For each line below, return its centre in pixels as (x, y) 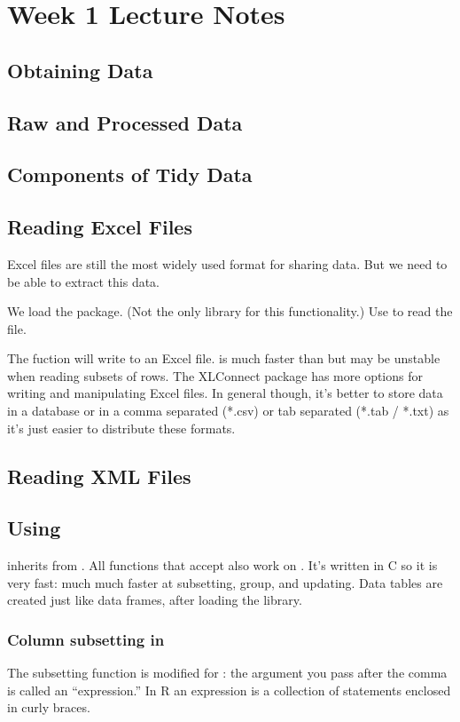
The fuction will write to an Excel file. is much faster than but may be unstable (224, 358)
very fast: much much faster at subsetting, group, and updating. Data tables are (225, 582)
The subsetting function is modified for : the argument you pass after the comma (227, 673)
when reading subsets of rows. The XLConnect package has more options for (215, 375)
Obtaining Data (80, 70)
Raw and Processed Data (125, 122)
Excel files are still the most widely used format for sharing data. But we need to (227, 263)
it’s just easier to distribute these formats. (121, 428)
